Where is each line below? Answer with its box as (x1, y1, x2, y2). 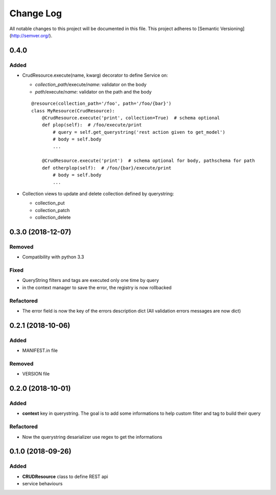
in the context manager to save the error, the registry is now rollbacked (22, 284, 172, 291)
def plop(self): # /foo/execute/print (41, 122, 142, 128)
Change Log (9, 8, 62, 19)
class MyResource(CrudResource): (31, 108, 115, 113)
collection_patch (35, 207, 70, 213)
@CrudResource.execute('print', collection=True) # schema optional (41, 115, 220, 121)
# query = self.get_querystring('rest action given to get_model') (53, 129, 225, 135)
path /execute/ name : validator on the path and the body (35, 88, 152, 95)
